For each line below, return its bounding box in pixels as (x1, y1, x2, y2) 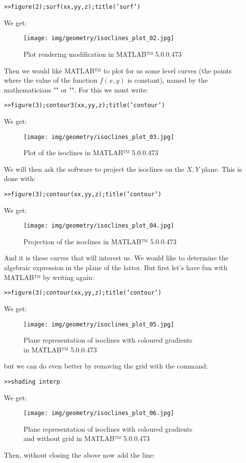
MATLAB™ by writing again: (4, 272, 94, 282)
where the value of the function (4, 75, 97, 85)
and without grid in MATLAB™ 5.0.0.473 (23, 433, 150, 443)
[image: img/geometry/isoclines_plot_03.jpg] (23, 133, 174, 140)
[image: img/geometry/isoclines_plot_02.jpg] (23, 35, 174, 42)
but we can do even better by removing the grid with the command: (4, 361, 208, 371)
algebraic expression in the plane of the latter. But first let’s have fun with (4, 262, 227, 273)
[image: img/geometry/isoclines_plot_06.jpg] (23, 410, 174, 417)
